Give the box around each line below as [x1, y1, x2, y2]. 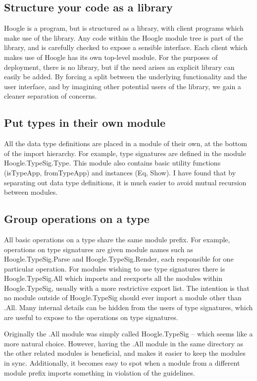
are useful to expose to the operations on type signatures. [4, 312, 178, 322]
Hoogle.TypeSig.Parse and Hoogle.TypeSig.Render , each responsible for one [4, 254, 234, 264]
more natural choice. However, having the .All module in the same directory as [4, 338, 243, 348]
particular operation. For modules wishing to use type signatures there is [4, 263, 225, 273]
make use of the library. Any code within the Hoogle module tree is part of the [4, 32, 243, 43]
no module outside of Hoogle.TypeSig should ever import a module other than [4, 292, 242, 303]
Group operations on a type [4, 211, 150, 226]
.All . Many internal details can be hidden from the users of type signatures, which [4, 302, 253, 313]
